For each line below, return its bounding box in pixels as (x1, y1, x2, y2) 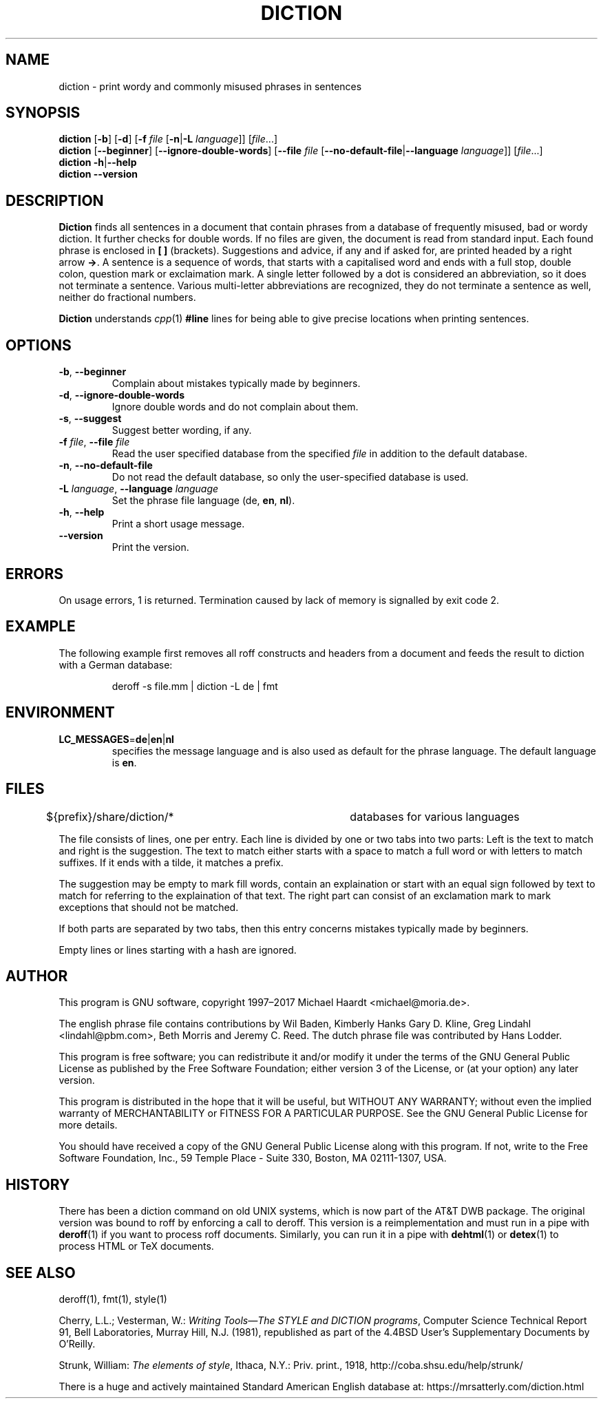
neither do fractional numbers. (59, 291, 196, 304)
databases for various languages (350, 809, 520, 824)
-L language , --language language (59, 483, 219, 495)
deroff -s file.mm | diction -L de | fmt (112, 680, 278, 692)
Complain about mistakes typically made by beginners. (112, 377, 361, 390)
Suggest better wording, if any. (112, 424, 252, 437)
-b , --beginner (59, 366, 127, 378)
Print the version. (112, 541, 189, 554)
